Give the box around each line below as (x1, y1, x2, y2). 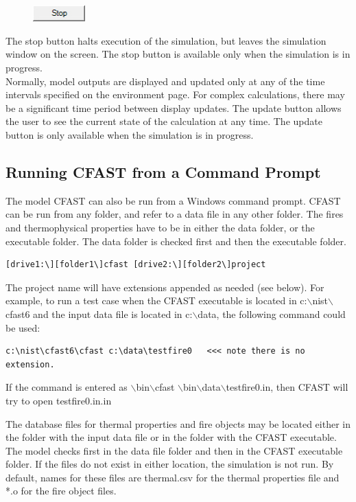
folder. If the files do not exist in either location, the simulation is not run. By (5, 457, 334, 471)
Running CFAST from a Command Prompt (5, 161, 321, 182)
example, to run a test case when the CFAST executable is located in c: (5, 293, 307, 308)
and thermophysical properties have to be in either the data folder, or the (5, 220, 315, 234)
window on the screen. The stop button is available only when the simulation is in (5, 47, 351, 61)
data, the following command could (198, 306, 346, 321)
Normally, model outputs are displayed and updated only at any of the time (5, 73, 325, 88)
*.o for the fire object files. (5, 483, 117, 498)
